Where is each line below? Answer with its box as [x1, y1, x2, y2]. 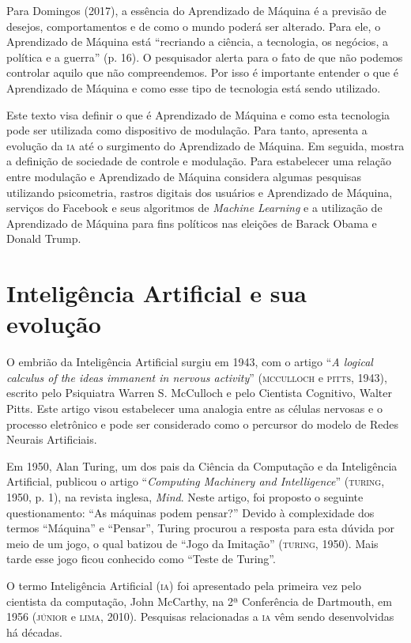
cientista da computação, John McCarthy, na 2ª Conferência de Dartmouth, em [6, 592, 392, 609]
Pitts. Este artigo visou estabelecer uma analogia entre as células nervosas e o [6, 400, 383, 416]
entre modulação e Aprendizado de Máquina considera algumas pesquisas [6, 168, 361, 184]
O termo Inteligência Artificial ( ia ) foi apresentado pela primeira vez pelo [6, 577, 361, 593]
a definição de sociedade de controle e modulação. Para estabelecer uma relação [6, 153, 391, 169]
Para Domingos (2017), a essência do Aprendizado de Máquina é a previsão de [6, 2, 386, 18]
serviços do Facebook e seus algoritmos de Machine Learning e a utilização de [6, 199, 383, 216]
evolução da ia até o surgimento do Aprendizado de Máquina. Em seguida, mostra [6, 137, 405, 153]
